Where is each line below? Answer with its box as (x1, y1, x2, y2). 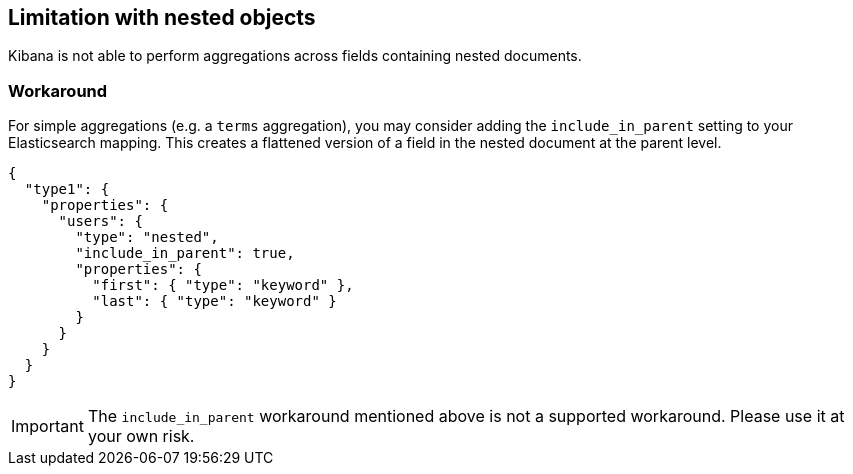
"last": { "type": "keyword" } (92, 293, 337, 310)
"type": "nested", (75, 229, 219, 246)
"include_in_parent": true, (75, 245, 295, 262)
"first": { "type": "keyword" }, (92, 277, 354, 294)
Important (11, 416, 84, 437)
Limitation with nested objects (8, 5, 316, 30)
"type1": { (24, 181, 110, 198)
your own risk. (87, 426, 195, 447)
